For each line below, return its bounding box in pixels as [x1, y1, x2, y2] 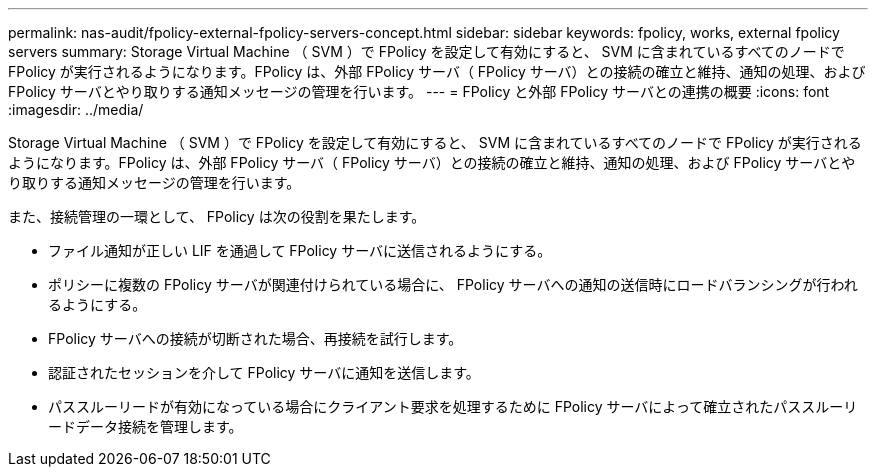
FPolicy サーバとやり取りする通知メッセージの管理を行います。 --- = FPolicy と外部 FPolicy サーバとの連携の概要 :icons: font [8, 83, 830, 100]
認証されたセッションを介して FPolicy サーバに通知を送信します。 [48, 364, 480, 381]
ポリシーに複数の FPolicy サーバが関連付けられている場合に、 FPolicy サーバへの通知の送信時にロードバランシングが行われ [48, 276, 858, 293]
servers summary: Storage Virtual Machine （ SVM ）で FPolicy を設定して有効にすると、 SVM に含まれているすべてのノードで [8, 43, 845, 60]
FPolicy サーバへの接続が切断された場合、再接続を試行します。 [48, 330, 463, 347]
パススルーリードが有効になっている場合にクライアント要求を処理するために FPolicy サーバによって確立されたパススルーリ [48, 398, 858, 415]
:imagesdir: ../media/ [8, 101, 144, 118]
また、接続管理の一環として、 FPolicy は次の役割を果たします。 [8, 208, 426, 225]
